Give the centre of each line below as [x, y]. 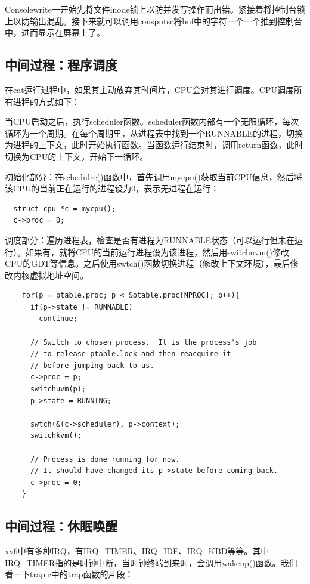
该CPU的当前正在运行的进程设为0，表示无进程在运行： [112, 188]
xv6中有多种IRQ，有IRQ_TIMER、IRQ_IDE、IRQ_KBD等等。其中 [137, 551]
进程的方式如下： [46, 101]
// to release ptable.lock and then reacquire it [131, 354]
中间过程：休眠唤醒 [61, 526]
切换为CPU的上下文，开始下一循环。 [77, 156]
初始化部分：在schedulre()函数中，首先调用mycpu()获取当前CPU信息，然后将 [154, 176]
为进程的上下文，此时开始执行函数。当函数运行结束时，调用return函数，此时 [154, 145]
